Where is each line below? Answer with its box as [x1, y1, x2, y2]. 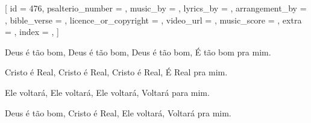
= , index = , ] [5, 25, 59, 38]
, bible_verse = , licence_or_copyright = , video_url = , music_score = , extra [5, 13, 302, 26]
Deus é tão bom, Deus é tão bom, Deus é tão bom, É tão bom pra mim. [5, 45, 271, 58]
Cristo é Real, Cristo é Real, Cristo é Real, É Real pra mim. [5, 66, 228, 78]
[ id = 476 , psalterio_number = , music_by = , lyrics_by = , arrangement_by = [5, 2, 307, 14]
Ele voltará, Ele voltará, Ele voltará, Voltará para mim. [5, 86, 210, 98]
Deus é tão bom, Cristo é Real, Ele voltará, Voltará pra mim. [5, 106, 231, 119]
